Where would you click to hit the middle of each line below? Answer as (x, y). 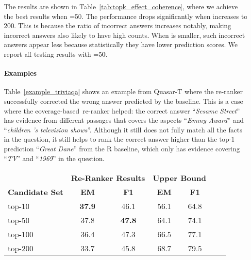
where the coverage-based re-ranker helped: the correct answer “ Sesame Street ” (122, 110)
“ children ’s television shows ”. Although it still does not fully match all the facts (123, 129)
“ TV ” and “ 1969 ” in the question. (54, 158)
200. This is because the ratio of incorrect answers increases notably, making (118, 25)
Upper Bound (179, 178)
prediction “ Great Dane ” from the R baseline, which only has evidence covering (122, 148)
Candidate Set (36, 192)
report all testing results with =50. (56, 54)
